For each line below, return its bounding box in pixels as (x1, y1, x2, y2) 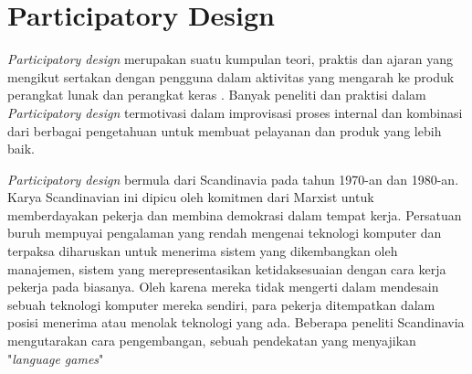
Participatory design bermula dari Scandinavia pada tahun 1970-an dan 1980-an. (7, 169, 459, 188)
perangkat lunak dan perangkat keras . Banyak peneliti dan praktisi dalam (7, 85, 426, 104)
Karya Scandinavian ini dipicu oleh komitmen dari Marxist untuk (7, 187, 374, 207)
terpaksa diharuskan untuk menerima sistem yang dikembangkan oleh (7, 241, 398, 261)
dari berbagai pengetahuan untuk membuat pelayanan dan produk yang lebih (7, 121, 442, 140)
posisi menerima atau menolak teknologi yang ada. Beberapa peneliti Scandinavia (7, 313, 465, 332)
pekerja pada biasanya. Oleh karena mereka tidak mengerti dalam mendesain (7, 277, 439, 296)
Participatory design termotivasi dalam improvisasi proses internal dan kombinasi (7, 102, 463, 122)
